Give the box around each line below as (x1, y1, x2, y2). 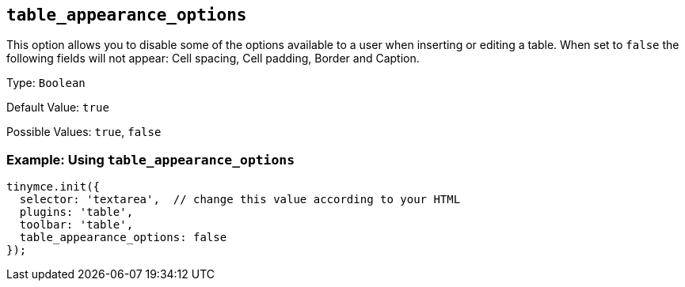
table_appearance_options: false (19, 231, 227, 244)
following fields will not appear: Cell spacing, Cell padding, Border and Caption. (6, 51, 420, 66)
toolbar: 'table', (19, 218, 134, 232)
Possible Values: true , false (6, 125, 162, 139)
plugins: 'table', (19, 206, 134, 219)
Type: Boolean (6, 76, 86, 90)
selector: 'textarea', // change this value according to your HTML (19, 193, 461, 206)
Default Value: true (6, 100, 109, 115)
